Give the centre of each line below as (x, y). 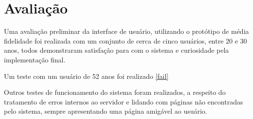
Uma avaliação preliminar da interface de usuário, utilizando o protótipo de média (126, 31)
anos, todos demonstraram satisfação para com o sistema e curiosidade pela (117, 50)
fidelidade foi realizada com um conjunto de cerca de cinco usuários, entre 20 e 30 (126, 40)
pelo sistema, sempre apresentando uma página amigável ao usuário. (106, 111)
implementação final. (35, 59)
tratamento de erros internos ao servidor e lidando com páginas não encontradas (124, 101)
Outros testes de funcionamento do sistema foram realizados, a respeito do (115, 92)
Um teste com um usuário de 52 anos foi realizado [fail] (86, 76)
